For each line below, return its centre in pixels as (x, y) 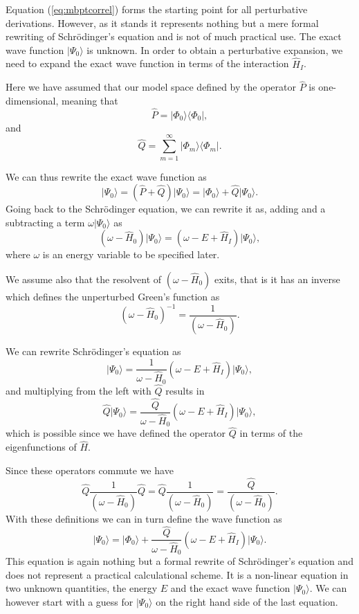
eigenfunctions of (41, 447)
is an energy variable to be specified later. (131, 254)
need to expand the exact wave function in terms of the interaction (147, 63)
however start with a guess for (70, 601)
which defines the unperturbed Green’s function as (113, 296)
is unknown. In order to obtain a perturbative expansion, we (215, 49)
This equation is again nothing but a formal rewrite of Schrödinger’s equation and (179, 560)
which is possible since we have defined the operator (116, 433)
